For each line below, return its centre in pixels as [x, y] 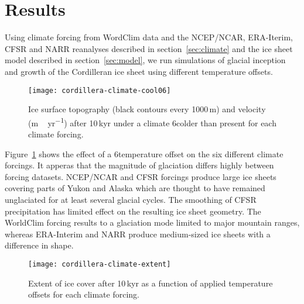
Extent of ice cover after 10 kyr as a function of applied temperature [151, 283]
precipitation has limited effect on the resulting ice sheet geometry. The [133, 211]
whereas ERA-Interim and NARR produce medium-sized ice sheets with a [138, 234]
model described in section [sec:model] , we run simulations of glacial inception [145, 60]
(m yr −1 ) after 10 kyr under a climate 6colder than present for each [152, 122]
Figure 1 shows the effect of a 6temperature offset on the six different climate [144, 153]
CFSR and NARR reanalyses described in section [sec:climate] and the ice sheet [149, 48]
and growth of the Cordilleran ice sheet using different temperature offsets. [139, 71]
